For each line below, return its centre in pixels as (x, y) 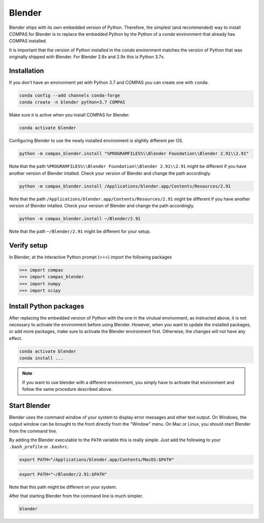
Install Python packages (47, 306)
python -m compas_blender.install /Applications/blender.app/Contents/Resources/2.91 (125, 186)
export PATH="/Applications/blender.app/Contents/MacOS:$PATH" (97, 460)
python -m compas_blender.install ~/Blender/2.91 (80, 219)
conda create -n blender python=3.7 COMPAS (72, 102)
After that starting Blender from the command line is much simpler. (76, 496)
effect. (16, 338)
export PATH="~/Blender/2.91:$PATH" (63, 474)
